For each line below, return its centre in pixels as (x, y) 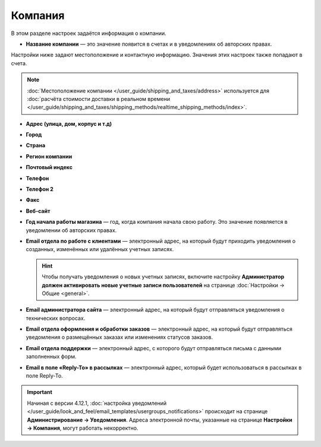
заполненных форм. (51, 357)
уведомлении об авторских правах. (71, 230)
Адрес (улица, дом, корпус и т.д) (69, 123)
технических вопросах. (56, 318)
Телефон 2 (40, 189)
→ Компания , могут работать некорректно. (83, 428)
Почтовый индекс (49, 167)
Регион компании (49, 156)
